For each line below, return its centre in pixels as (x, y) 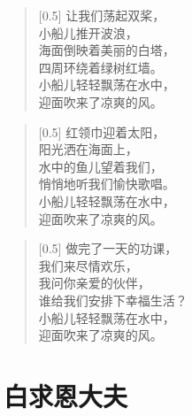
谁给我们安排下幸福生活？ (113, 300)
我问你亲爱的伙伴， (94, 283)
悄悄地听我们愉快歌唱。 (107, 184)
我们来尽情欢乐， (88, 265)
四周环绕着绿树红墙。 (100, 67)
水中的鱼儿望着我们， (100, 166)
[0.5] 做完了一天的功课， (108, 248)
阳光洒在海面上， (88, 149)
